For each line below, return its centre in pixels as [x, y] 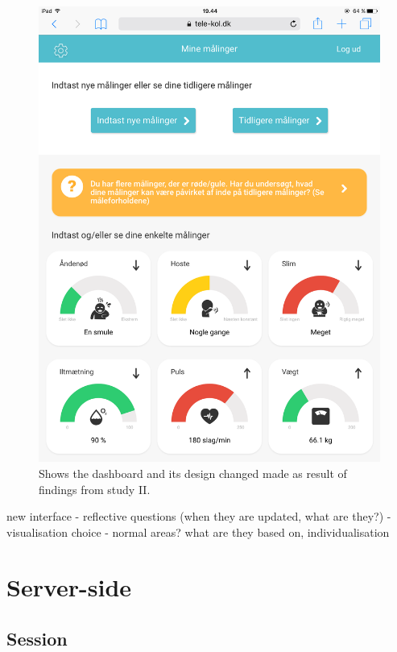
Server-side [69, 587]
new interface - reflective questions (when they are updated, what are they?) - [199, 516]
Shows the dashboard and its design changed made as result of [193, 473]
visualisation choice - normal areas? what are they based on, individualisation [198, 532]
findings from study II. [95, 489]
